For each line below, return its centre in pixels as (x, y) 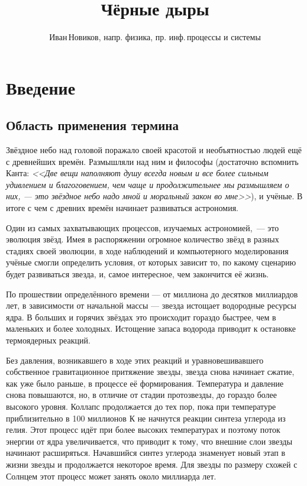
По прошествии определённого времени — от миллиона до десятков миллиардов (152, 294)
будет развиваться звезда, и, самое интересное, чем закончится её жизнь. (138, 274)
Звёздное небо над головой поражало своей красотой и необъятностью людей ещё (154, 150)
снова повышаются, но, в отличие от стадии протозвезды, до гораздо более (142, 395)
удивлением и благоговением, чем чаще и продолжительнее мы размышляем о (148, 184)
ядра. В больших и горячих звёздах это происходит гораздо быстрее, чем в (141, 317)
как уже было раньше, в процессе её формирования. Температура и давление (145, 383)
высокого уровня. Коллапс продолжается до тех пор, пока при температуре (141, 406)
